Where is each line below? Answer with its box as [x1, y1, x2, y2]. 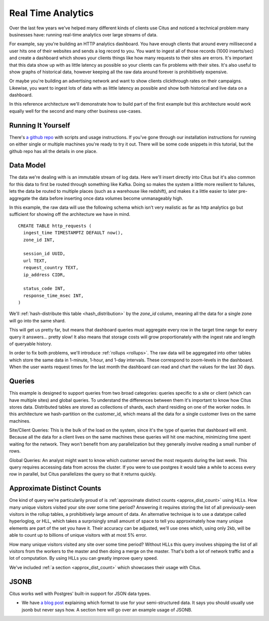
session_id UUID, [23, 251, 66, 257]
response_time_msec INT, [23, 293, 84, 299]
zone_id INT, [23, 237, 55, 243]
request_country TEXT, [23, 265, 79, 271]
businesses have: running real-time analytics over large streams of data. [9, 31, 158, 37]
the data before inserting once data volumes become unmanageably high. [31, 195, 184, 201]
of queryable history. [9, 341, 52, 347]
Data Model [9, 161, 46, 169]
